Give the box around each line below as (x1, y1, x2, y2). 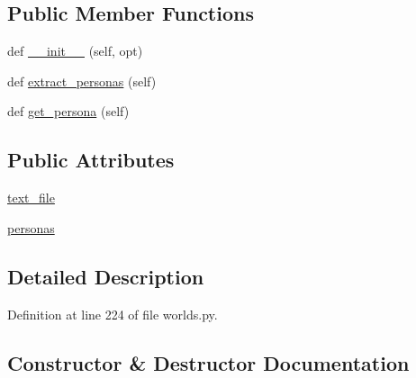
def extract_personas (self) (7, 71, 157, 90)
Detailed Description (7, 262, 204, 290)
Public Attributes (7, 146, 175, 174)
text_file (7, 188, 55, 207)
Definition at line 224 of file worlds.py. (7, 304, 218, 323)
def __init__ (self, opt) (7, 41, 143, 60)
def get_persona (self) (7, 102, 130, 121)
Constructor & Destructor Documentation (7, 348, 410, 376)
